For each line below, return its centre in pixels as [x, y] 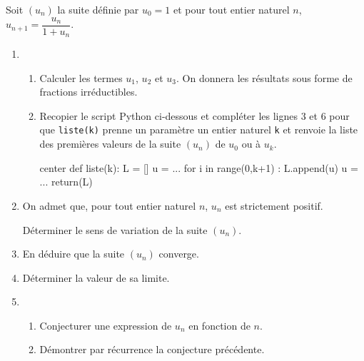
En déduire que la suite [74, 254]
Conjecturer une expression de [106, 325]
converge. [179, 254]
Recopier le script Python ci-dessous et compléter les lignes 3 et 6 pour [194, 115]
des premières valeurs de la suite [110, 144]
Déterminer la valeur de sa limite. [96, 277]
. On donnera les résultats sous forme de [264, 77]
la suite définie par [98, 9]
